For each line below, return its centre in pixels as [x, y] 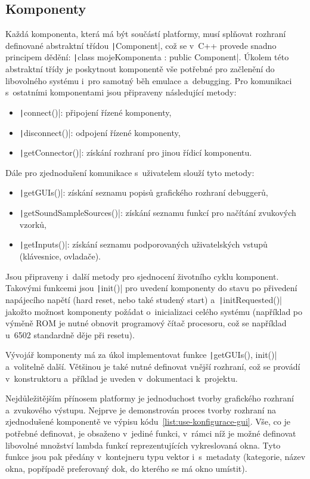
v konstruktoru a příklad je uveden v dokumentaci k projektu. [122, 378]
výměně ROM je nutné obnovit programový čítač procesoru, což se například [146, 323]
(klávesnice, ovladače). [60, 256]
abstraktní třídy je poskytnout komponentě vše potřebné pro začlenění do [140, 69]
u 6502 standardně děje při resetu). [70, 334]
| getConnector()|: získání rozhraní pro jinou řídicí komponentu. [136, 152]
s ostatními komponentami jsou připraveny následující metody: [121, 92]
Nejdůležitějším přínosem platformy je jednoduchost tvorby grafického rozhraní [150, 398]
